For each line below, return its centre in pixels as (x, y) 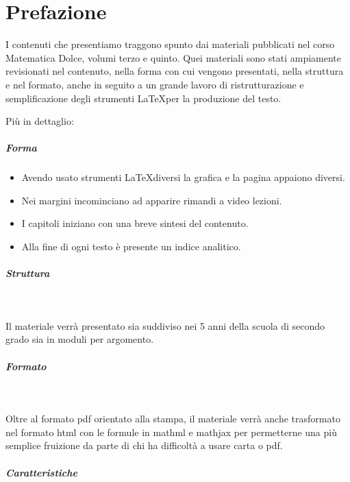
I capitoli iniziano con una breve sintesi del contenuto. (135, 223)
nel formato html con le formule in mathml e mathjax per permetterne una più (171, 432)
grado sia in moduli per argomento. (80, 339)
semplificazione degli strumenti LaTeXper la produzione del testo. (143, 98)
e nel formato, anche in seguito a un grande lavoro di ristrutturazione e (155, 84)
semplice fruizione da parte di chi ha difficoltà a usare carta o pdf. (144, 445)
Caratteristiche (41, 472)
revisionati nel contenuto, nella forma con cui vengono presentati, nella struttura (175, 71)
